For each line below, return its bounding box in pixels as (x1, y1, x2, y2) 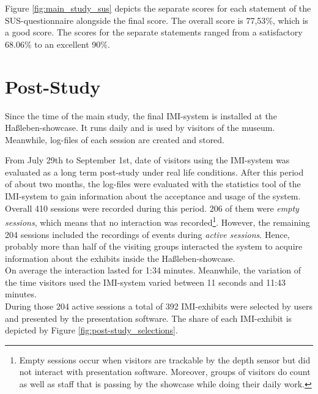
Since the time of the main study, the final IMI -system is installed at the (5, 109, 277, 122)
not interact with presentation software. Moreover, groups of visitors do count (19, 365, 311, 378)
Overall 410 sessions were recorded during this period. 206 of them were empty (5, 201, 299, 214)
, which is (273, 13, 309, 26)
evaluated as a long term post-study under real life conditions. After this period (5, 165, 304, 178)
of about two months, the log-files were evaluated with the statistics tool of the (5, 177, 301, 190)
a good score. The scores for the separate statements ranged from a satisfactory (5, 26, 303, 39)
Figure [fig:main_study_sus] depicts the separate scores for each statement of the (5, 2, 311, 14)
